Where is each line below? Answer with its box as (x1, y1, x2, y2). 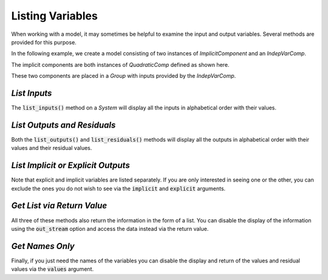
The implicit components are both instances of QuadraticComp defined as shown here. (11, 61, 230, 68)
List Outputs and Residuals (11, 120, 116, 130)
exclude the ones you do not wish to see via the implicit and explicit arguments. (11, 185, 226, 192)
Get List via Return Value (11, 200, 108, 211)
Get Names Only (11, 241, 75, 251)
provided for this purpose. (11, 38, 77, 46)
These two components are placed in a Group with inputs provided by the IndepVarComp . (11, 72, 236, 80)
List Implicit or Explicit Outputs (11, 160, 130, 171)
